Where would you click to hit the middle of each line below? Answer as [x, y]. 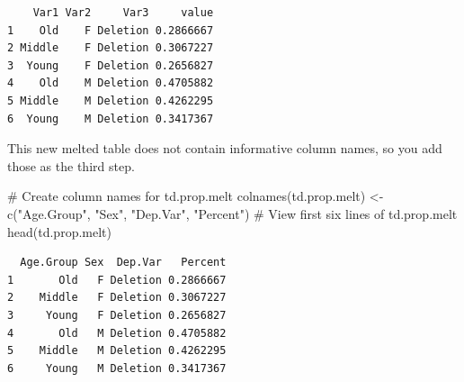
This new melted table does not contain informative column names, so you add [225, 148]
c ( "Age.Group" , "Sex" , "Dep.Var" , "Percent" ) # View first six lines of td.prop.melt [232, 213]
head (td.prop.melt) [59, 231]
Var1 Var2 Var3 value [123, 13]
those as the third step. [71, 165]
